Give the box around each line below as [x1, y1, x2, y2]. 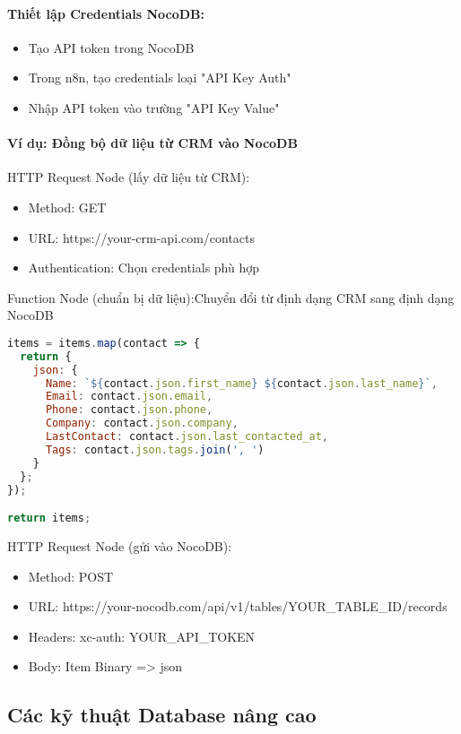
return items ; [7, 512, 91, 525]
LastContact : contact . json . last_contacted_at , [45, 430, 329, 444]
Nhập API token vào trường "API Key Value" [28, 98, 280, 117]
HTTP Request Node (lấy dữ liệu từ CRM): [7, 168, 250, 186]
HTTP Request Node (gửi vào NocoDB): [7, 536, 232, 555]
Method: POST [28, 566, 114, 585]
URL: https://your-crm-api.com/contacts [28, 228, 256, 246]
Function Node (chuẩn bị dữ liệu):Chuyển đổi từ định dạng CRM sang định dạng [7, 288, 455, 307]
